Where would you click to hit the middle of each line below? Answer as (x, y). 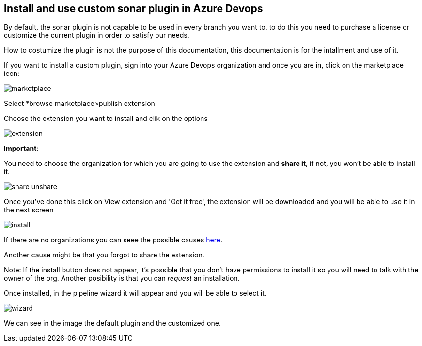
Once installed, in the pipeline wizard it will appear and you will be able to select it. (135, 293)
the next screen (29, 210)
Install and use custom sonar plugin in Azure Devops (133, 8)
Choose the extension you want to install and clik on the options (106, 119)
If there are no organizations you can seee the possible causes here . (113, 240)
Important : (21, 149)
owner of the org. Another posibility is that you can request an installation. (122, 278)
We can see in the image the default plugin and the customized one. (112, 323)
